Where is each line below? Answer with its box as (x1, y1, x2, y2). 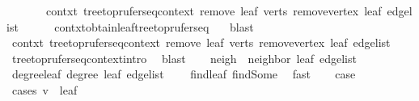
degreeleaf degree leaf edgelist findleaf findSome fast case (11, 65, 356, 82)
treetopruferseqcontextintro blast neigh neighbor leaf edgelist (11, 49, 357, 66)
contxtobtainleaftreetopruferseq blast (54, 18, 254, 35)
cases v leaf (11, 81, 78, 98)
